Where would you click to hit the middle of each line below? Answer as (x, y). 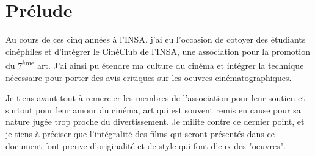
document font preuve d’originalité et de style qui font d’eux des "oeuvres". (146, 145)
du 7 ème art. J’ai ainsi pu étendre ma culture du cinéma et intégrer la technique (155, 64)
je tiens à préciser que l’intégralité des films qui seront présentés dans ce (140, 133)
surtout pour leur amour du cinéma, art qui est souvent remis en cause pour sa (153, 109)
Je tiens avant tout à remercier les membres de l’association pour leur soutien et (155, 98)
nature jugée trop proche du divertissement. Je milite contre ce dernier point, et (155, 122)
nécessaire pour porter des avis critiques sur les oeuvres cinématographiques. (149, 77)
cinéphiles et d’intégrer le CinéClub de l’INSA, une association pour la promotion (158, 51)
